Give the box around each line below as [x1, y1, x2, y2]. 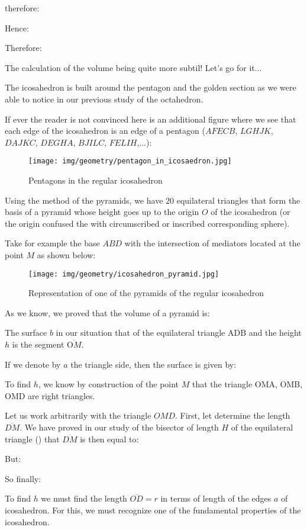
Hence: [5, 21, 29, 34]
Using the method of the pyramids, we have [5, 194, 163, 206]
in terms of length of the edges [160, 492, 272, 505]
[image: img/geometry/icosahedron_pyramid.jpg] [28, 269, 219, 278]
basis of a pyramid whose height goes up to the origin [5, 205, 199, 218]
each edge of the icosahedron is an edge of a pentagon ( [5, 124, 205, 137]
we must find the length [41, 492, 127, 505]
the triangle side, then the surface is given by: [70, 358, 237, 370]
